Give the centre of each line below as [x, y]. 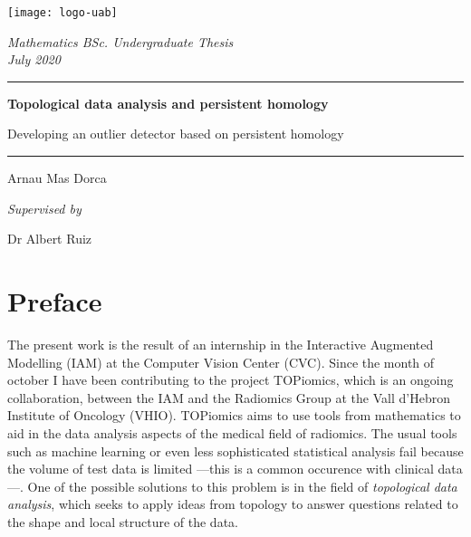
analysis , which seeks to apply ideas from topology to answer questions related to [233, 504]
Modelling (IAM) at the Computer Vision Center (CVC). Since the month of [221, 362]
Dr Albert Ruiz [50, 239]
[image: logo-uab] [62, 13]
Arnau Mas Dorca [57, 178]
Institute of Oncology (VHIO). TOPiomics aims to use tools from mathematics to [234, 415]
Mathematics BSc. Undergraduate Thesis [120, 41]
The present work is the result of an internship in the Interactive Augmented [221, 344]
